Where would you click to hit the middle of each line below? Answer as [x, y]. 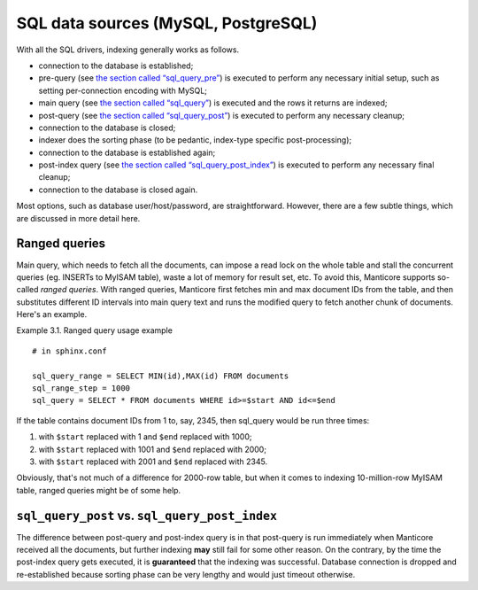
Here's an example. [52, 314]
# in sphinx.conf [69, 351]
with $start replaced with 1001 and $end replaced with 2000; [153, 449]
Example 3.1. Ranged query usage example [94, 330]
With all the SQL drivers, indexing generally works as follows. [127, 50]
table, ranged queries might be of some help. [99, 490]
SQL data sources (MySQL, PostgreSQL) [167, 23]
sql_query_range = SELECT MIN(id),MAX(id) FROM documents [161, 376]
